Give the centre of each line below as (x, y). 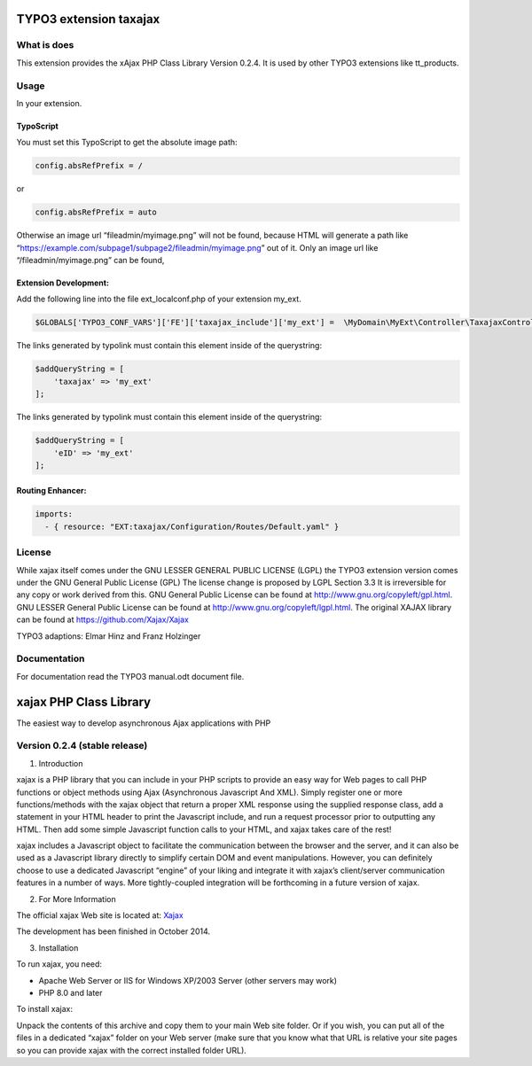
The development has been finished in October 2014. (113, 931)
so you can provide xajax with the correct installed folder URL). (132, 1050)
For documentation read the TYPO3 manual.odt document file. (130, 676)
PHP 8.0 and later (70, 992)
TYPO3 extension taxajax (88, 19)
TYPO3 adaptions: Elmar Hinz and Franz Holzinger (109, 636)
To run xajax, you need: (59, 964)
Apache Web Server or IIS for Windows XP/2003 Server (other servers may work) (188, 980)
